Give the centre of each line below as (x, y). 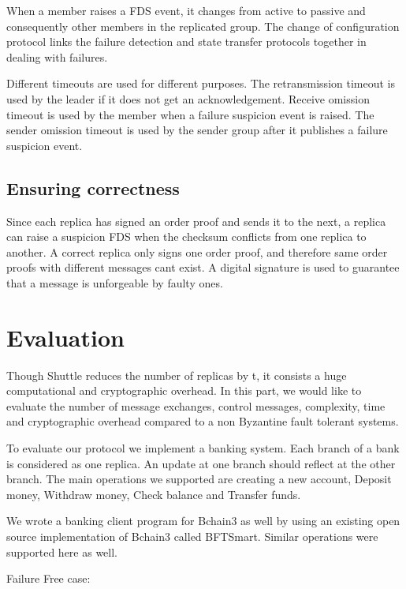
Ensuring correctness (93, 188)
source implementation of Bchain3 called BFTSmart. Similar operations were (192, 536)
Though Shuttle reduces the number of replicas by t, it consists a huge (177, 375)
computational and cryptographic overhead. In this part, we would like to (184, 390)
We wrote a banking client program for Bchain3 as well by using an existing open (203, 521)
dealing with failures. (57, 56)
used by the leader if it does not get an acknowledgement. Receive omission (188, 98)
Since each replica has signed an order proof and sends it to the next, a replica (196, 221)
